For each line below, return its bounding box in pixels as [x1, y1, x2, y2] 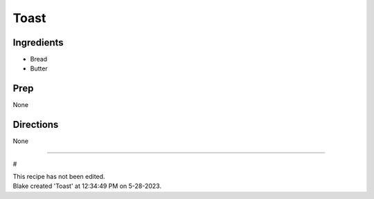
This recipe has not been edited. [12, 173, 105, 181]
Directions [12, 119, 59, 131]
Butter [30, 64, 48, 73]
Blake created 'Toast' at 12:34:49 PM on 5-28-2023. [12, 182, 162, 190]
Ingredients [12, 37, 64, 48]
